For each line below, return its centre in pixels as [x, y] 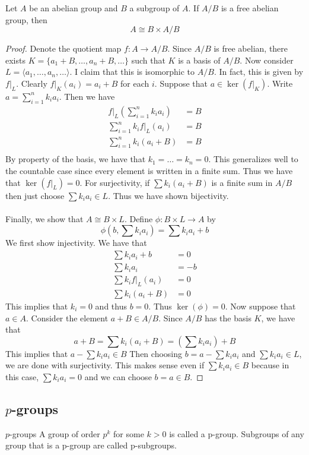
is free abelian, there [251, 48]
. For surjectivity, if [115, 182]
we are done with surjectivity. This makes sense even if [105, 365]
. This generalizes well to [253, 159]
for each [135, 83]
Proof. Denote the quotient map [63, 48]
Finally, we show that [44, 218]
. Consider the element [67, 317]
